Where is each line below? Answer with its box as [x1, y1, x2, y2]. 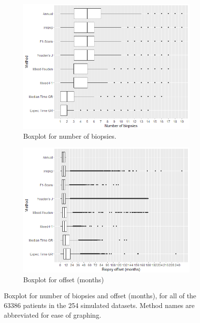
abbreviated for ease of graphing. [4, 309, 101, 320]
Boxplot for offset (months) [23, 274, 104, 284]
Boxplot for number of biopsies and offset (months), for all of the [4, 291, 197, 301]
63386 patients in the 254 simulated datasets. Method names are [4, 300, 195, 310]
